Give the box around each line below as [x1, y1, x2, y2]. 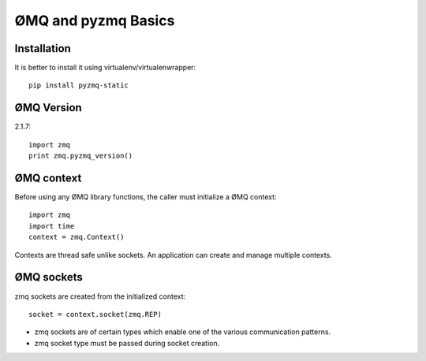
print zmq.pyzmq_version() [28, 151, 133, 161]
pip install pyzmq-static [28, 81, 129, 90]
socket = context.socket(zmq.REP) [28, 310, 162, 318]
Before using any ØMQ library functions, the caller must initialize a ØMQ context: [14, 192, 277, 202]
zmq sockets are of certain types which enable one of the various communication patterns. [34, 327, 331, 337]
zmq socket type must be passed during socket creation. [34, 338, 220, 348]
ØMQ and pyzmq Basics [14, 12, 175, 29]
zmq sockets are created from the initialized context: [14, 292, 186, 301]
